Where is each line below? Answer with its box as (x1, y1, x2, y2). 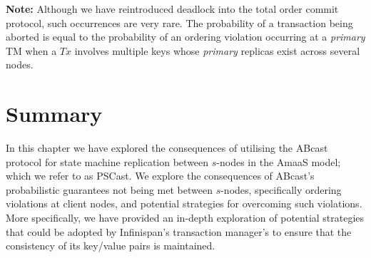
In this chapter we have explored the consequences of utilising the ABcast (6, 140, 328, 155)
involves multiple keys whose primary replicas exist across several (74, 43, 360, 58)
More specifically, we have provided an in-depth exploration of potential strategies (6, 210, 365, 225)
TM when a (6, 43, 57, 58)
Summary (6, 99, 103, 128)
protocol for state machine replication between (6, 154, 209, 169)
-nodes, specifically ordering (220, 182, 342, 197)
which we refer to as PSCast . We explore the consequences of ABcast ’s (6, 168, 315, 183)
